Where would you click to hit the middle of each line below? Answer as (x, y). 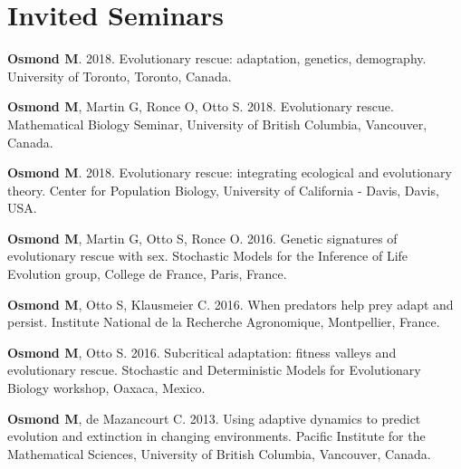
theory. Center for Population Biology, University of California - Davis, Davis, (223, 190)
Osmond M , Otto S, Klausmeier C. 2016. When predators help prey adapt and (230, 304)
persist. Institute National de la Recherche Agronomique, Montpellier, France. (224, 322)
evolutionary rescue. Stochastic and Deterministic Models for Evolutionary (214, 370)
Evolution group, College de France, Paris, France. (147, 274)
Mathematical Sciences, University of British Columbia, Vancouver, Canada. (219, 453)
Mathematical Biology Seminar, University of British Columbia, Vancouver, (217, 124)
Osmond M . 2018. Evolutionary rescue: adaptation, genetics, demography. (217, 58)
